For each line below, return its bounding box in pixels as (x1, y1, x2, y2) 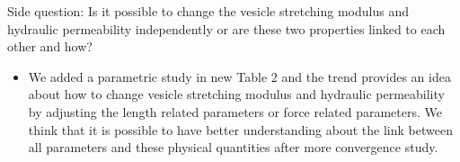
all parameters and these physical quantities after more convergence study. (28, 138, 438, 157)
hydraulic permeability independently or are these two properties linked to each (7, 19, 446, 38)
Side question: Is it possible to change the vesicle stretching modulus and (7, 2, 410, 20)
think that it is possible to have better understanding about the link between (28, 120, 453, 139)
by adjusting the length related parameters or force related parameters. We (28, 102, 443, 121)
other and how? (7, 37, 93, 56)
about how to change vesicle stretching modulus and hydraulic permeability (28, 85, 445, 103)
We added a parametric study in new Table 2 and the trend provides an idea (28, 67, 451, 85)
